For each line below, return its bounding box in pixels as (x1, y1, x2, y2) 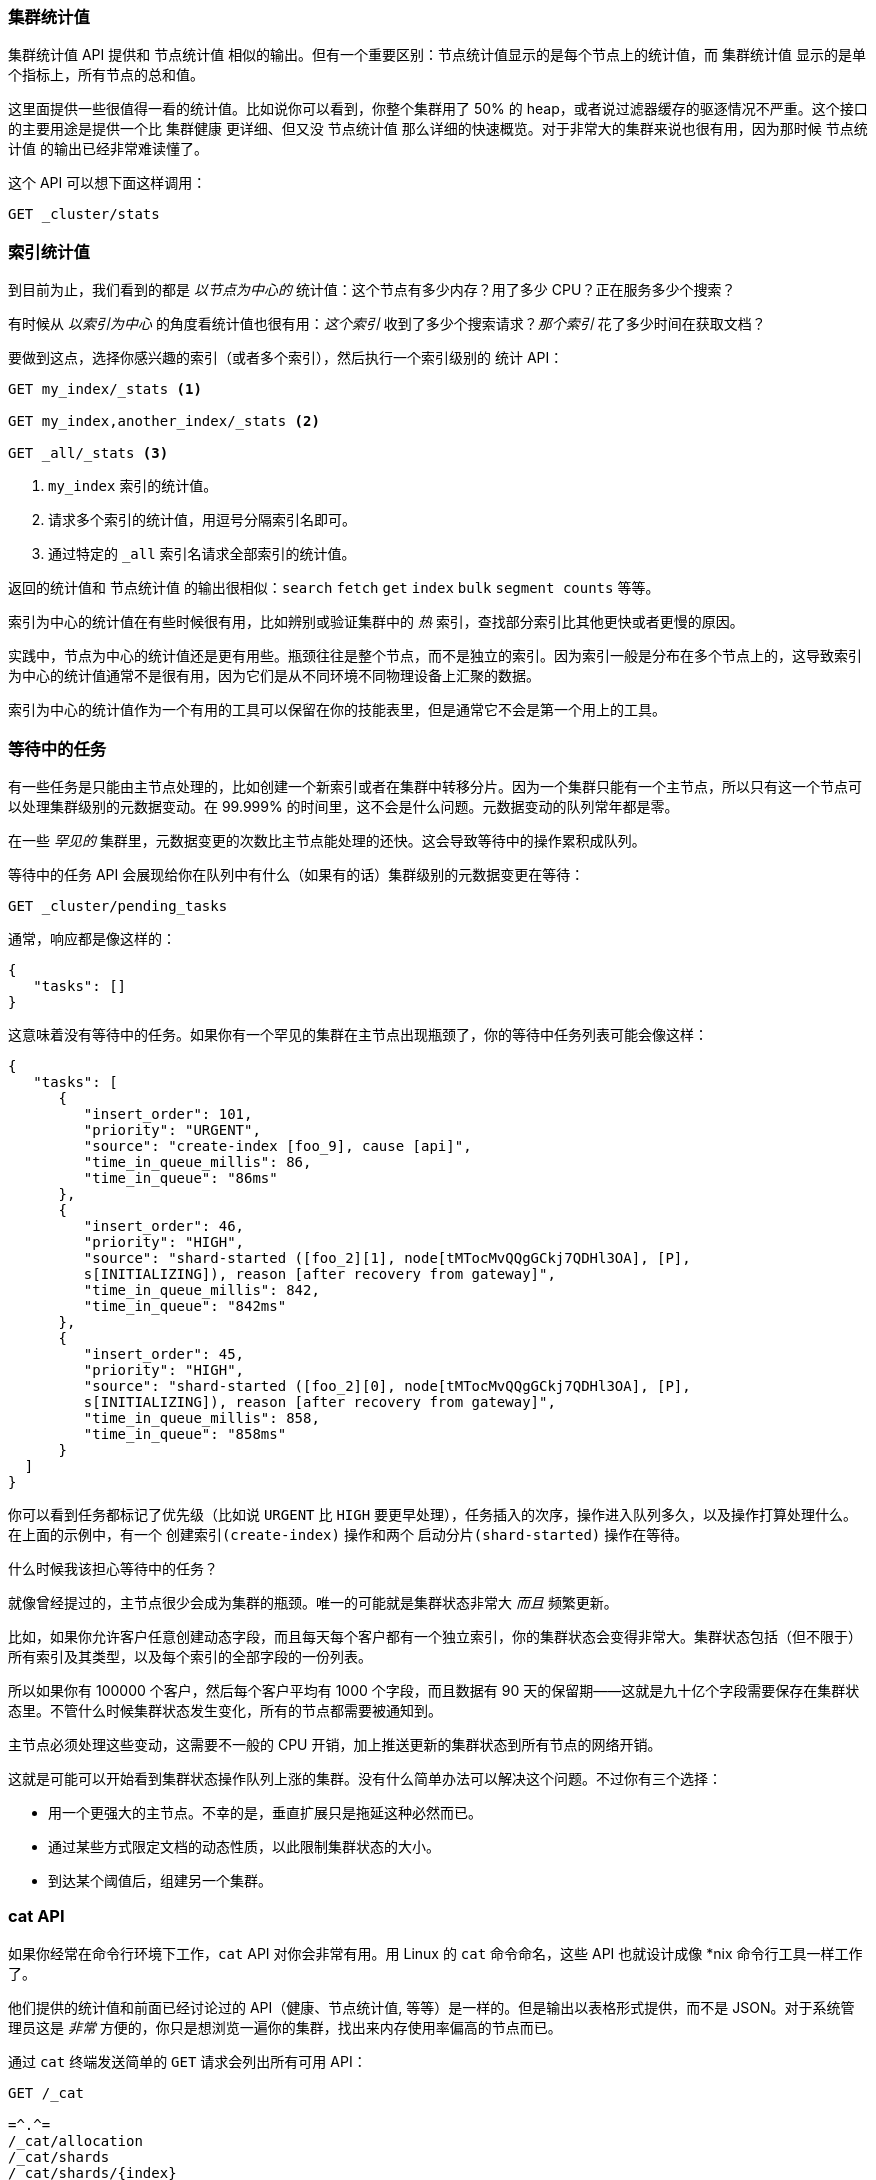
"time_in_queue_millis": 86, (83, 1153, 312, 1170)
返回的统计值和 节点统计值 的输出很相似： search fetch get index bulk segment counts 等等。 (8, 579, 660, 597)
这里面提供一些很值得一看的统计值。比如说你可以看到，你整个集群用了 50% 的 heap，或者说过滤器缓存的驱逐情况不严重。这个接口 (8, 100, 868, 118)
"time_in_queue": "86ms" (83, 1169, 278, 1186)
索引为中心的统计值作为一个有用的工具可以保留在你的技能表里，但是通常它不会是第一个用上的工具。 (8, 701, 666, 719)
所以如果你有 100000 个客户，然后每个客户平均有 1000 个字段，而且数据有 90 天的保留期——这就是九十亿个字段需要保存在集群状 (8, 1681, 860, 1699)
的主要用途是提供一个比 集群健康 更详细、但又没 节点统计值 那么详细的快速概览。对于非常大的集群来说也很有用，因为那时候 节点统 (8, 120, 868, 138)
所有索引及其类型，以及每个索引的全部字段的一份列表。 (8, 1647, 372, 1665)
